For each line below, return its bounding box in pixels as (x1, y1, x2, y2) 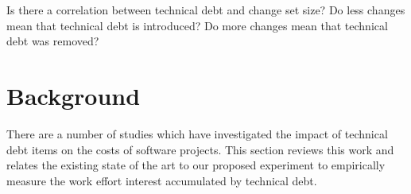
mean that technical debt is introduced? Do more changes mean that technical (6, 17, 388, 33)
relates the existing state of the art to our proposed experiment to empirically (6, 157, 386, 173)
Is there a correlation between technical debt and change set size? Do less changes (6, 2, 405, 17)
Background (6, 79, 141, 111)
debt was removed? (6, 33, 99, 49)
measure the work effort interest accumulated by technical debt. (6, 172, 317, 188)
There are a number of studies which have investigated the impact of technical (6, 125, 388, 142)
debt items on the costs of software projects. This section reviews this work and (6, 141, 394, 157)
